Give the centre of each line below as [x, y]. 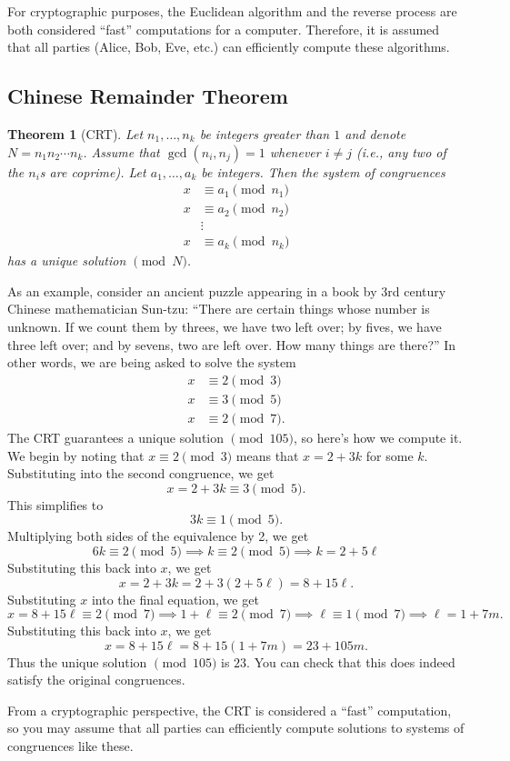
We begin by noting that [76, 455]
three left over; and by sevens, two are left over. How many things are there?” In [232, 344]
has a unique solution [67, 260]
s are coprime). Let [93, 171]
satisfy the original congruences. [96, 680]
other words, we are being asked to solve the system [152, 362]
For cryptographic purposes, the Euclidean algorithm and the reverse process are [232, 11]
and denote [375, 133]
